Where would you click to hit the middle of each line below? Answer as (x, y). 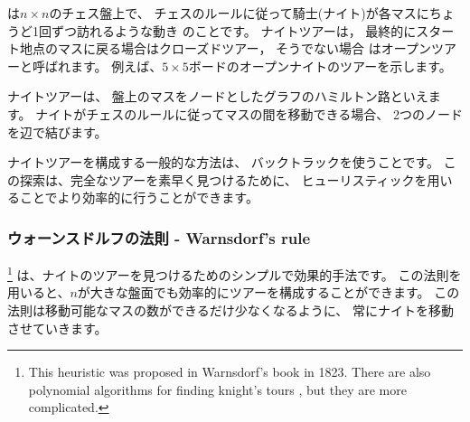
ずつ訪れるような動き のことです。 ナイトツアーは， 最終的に (234, 30)
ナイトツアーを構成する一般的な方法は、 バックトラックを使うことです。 (223, 162)
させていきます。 (57, 328)
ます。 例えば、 (116, 66)
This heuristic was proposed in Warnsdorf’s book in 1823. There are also (230, 372)
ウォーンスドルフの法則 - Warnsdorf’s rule (159, 237)
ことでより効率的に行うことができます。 (139, 197)
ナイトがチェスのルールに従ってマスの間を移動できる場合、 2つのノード (249, 113)
